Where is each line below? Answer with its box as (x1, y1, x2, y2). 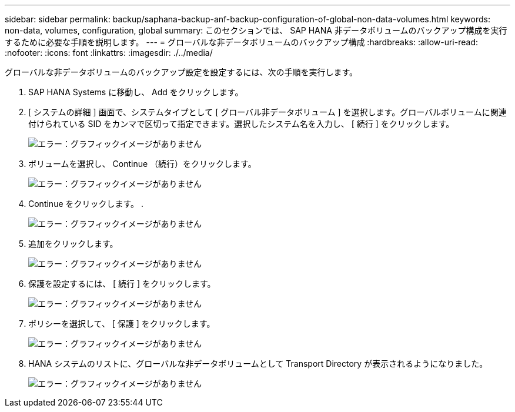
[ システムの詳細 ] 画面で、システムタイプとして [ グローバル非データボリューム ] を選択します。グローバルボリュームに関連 (28, 107, 507, 117)
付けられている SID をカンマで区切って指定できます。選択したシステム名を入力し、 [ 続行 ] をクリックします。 (28, 119, 454, 129)
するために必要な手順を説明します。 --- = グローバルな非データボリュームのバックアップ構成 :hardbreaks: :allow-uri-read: (5, 37, 478, 47)
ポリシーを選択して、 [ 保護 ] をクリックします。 (28, 319, 215, 329)
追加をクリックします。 (28, 239, 118, 249)
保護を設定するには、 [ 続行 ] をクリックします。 (28, 279, 216, 289)
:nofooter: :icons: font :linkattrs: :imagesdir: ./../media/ (5, 48, 213, 58)
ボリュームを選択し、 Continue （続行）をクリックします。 (28, 159, 256, 169)
